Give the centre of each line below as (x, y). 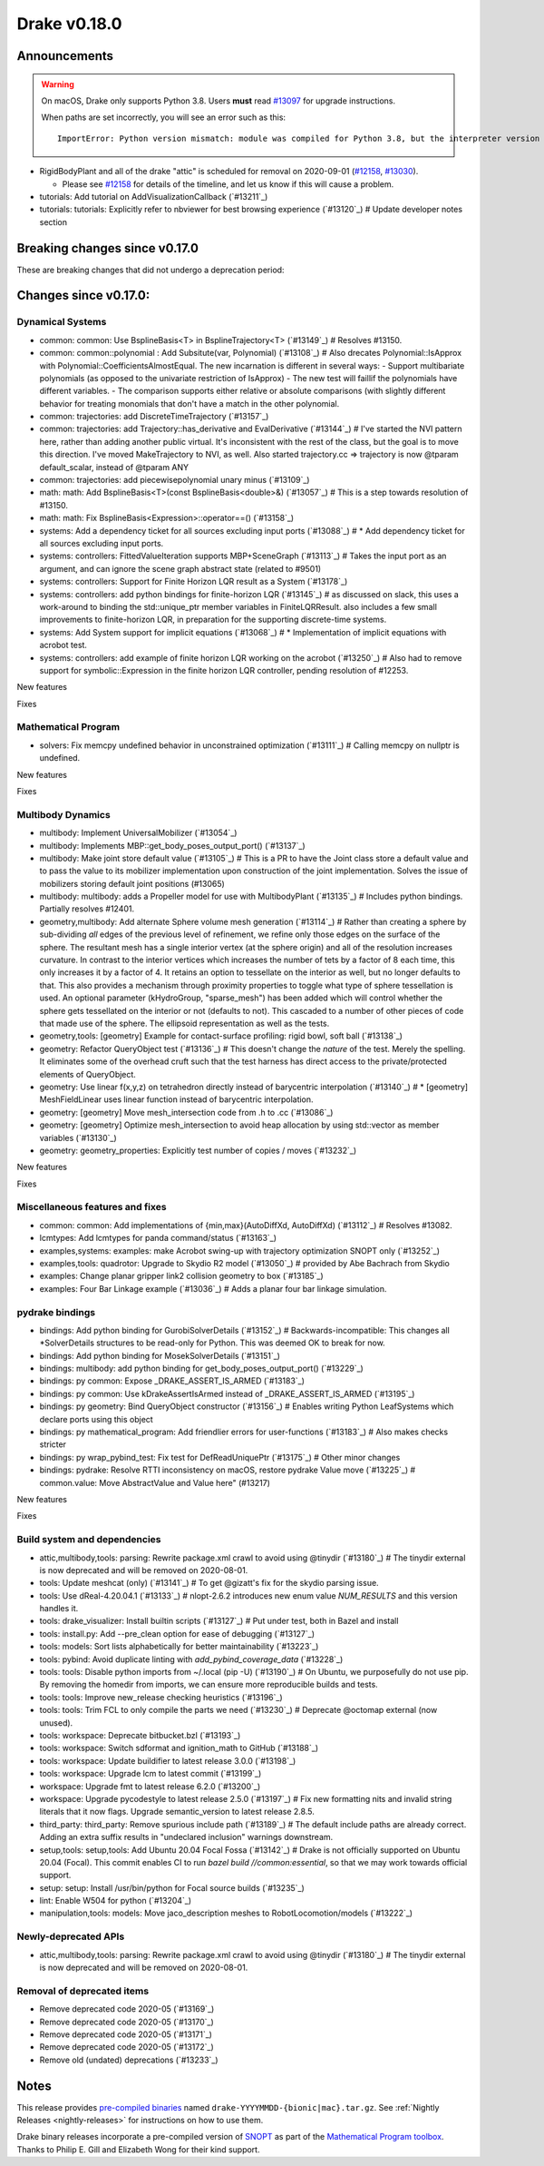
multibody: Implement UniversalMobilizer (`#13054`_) (138, 833)
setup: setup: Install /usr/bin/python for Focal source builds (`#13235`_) (172, 1887)
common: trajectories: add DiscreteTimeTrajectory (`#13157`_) (154, 417)
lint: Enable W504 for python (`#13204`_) (116, 1901)
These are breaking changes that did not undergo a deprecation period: (151, 270)
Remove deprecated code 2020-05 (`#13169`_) (127, 2009)
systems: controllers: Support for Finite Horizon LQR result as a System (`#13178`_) (194, 582)
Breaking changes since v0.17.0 (108, 248)
